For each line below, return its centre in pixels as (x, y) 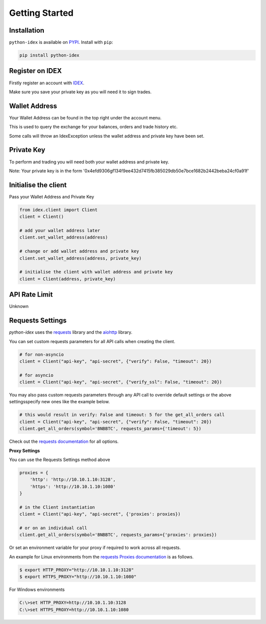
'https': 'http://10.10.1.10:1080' (73, 487)
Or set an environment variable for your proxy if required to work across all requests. (95, 547)
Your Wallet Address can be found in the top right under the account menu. (85, 117)
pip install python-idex (50, 55)
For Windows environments (37, 589)
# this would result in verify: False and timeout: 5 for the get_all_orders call (122, 415)
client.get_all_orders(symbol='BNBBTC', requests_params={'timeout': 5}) (110, 429)
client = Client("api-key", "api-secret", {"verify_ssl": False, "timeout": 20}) (121, 382)
